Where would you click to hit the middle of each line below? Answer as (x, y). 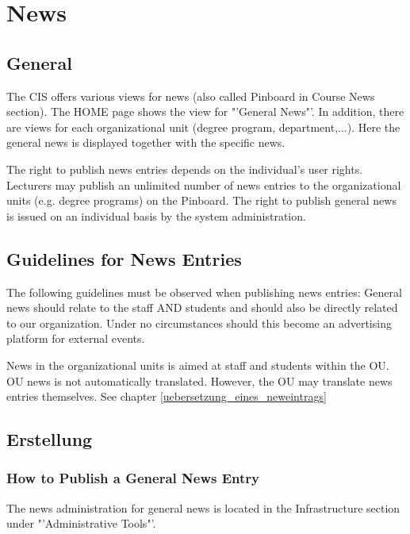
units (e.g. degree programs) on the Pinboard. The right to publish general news (201, 200)
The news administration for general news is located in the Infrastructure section (203, 507)
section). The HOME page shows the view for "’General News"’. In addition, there (205, 111)
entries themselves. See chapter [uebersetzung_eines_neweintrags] (167, 396)
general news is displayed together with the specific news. (146, 142)
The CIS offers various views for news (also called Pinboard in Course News (191, 96)
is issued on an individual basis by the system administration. (156, 215)
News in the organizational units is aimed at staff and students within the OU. (198, 365)
